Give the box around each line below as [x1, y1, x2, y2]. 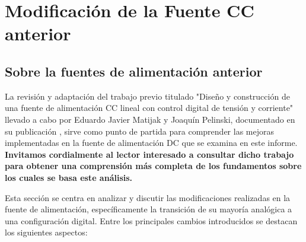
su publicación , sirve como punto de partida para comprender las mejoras [5, 125, 274, 137]
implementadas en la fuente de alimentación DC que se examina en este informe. [5, 136, 298, 149]
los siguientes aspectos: [5, 226, 88, 238]
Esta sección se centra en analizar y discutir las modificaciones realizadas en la [5, 191, 291, 203]
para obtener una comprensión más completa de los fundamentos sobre [5, 160, 302, 172]
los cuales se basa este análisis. [5, 171, 133, 183]
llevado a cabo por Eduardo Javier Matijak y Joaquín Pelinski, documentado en [5, 113, 295, 125]
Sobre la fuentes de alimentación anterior [5, 62, 263, 80]
